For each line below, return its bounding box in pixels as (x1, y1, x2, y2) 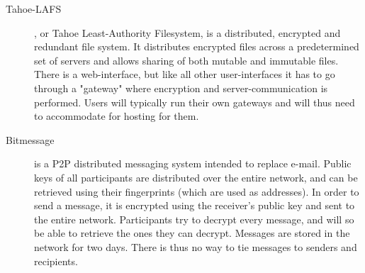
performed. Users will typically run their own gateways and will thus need (34, 94, 355, 109)
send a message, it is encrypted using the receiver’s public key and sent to (34, 198, 355, 213)
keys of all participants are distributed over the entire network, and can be (34, 169, 358, 184)
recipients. (34, 253, 78, 268)
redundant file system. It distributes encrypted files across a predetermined (34, 39, 359, 54)
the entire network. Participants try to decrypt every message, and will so (34, 211, 354, 226)
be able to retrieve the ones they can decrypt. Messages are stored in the (34, 225, 350, 240)
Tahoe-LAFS (6, 1, 62, 16)
